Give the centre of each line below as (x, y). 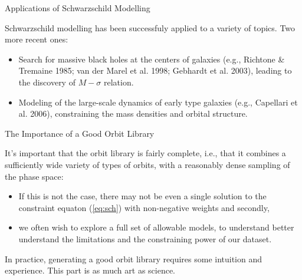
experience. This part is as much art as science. (90, 270)
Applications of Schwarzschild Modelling (78, 8)
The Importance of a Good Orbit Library (80, 133)
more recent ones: (37, 39)
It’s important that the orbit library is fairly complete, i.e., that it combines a (145, 153)
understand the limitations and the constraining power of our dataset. (145, 238)
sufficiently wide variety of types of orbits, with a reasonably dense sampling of (147, 164)
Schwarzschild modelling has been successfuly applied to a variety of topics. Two (150, 27)
